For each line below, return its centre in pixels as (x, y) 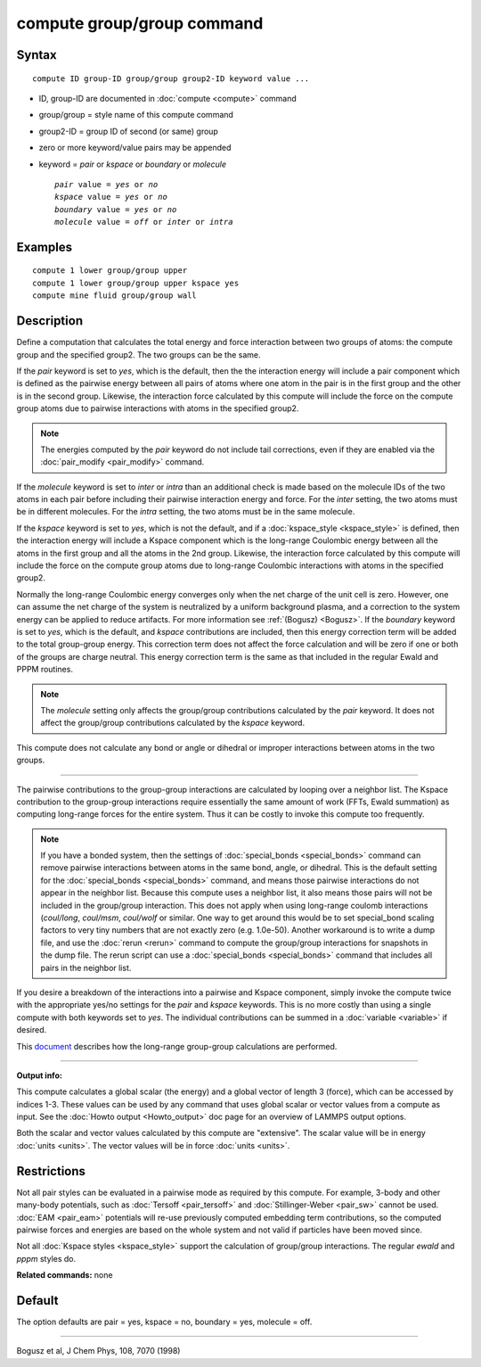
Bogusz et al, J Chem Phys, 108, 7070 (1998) (98, 1351)
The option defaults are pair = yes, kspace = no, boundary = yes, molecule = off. (164, 1322)
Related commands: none (65, 1275)
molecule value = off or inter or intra (144, 222)
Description (50, 321)
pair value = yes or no (106, 184)
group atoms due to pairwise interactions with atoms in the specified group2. (158, 408)
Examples (45, 247)
